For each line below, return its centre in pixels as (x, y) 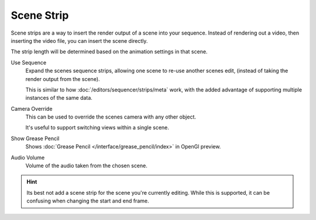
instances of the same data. (59, 98)
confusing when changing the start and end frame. (88, 201)
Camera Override (32, 109)
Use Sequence (29, 62)
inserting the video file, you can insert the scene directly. (79, 40)
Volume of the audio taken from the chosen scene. (86, 166)
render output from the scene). (63, 79)
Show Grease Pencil (35, 138)
